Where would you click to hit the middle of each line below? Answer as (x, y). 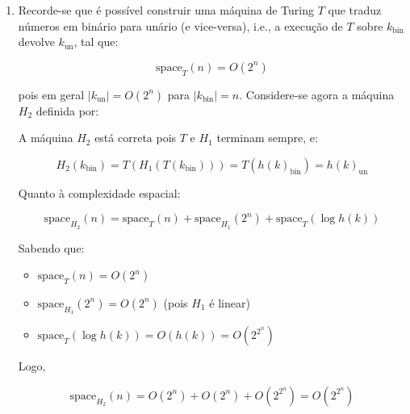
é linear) (230, 302)
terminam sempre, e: (267, 138)
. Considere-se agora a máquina (317, 94)
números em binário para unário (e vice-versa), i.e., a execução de (180, 25)
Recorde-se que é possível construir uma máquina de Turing (166, 10)
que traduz (355, 10)
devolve (36, 42)
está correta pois (136, 138)
